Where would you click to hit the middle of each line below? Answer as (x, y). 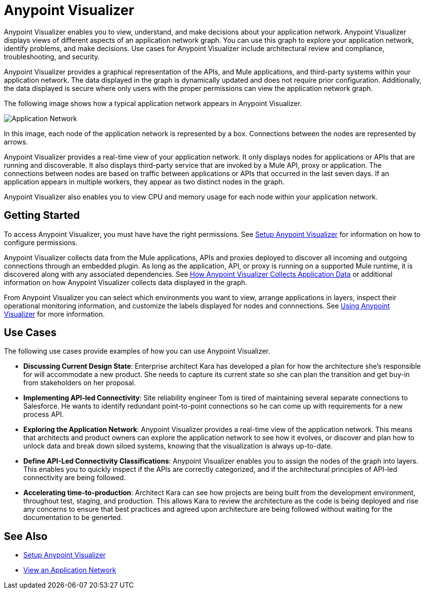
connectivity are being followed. (75, 478)
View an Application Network (70, 570)
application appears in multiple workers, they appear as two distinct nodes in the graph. (144, 181)
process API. (44, 414)
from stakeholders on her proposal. (80, 383)
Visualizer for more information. (54, 314)
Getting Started (42, 216)
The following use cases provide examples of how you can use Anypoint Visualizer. (137, 351)
